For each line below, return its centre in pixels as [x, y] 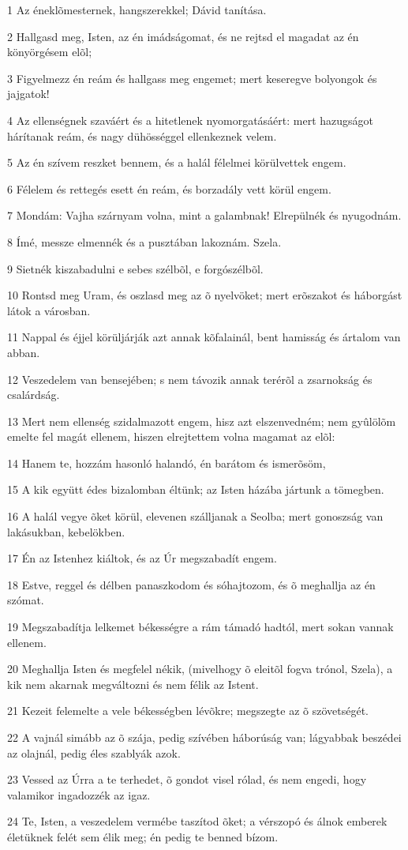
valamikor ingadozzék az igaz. [79, 794]
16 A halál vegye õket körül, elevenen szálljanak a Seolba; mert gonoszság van [195, 516]
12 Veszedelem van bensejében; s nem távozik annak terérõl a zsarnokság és [190, 379]
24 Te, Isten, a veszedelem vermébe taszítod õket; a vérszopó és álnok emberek [197, 821]
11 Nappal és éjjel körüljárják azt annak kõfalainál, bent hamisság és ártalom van [204, 337]
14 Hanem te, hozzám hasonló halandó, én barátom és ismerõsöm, [167, 463]
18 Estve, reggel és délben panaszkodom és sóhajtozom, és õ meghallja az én [191, 584]
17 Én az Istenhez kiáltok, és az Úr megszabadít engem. [142, 558]
